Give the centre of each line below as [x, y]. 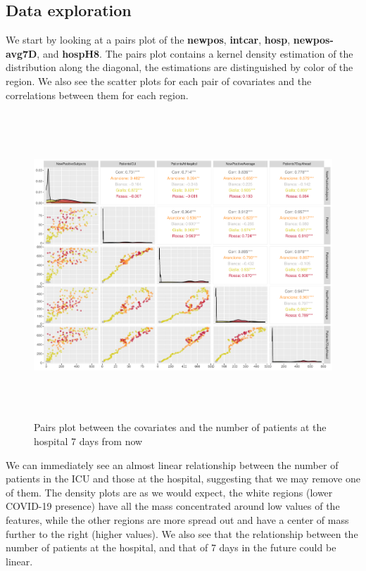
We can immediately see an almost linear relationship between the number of [172, 464]
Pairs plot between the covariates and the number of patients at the [180, 427]
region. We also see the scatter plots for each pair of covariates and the [159, 81]
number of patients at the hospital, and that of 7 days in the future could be [171, 547]
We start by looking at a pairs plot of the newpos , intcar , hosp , [148, 40]
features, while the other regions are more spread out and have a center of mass [177, 519]
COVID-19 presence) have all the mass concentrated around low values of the [173, 506]
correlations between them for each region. [97, 95]
